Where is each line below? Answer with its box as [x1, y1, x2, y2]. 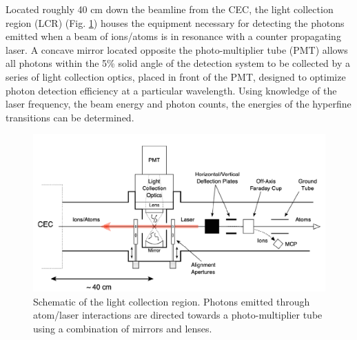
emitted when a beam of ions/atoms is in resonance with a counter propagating [6, 29, 341, 43]
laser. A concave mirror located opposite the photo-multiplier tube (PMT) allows [6, 42, 348, 57]
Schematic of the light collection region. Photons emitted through [33, 294, 310, 308]
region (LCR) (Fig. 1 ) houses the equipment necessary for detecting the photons [6, 15, 345, 30]
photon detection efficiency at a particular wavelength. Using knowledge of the [6, 83, 337, 97]
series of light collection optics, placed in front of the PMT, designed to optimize [6, 69, 346, 83]
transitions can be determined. [6, 110, 134, 124]
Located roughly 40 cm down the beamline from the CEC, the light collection [6, 2, 334, 16]
